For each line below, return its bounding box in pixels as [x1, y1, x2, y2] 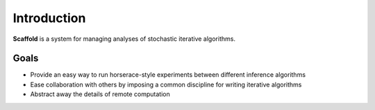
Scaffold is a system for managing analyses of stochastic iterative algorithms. [12, 35, 236, 43]
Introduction [12, 10, 86, 26]
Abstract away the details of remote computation [30, 90, 170, 98]
